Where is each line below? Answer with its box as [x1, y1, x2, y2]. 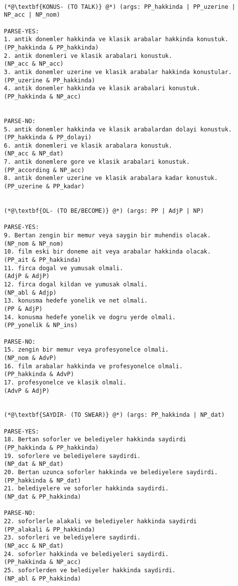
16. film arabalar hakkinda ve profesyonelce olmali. [4, 362, 183, 370]
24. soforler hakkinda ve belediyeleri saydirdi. [4, 550, 169, 558]
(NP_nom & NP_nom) [4, 240, 64, 247]
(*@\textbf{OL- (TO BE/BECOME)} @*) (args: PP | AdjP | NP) [4, 207, 204, 215]
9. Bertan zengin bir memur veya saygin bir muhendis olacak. [4, 232, 211, 239]
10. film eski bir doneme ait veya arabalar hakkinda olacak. [4, 248, 211, 255]
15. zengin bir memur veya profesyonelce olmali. [4, 346, 169, 354]
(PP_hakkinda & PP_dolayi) [4, 134, 92, 141]
